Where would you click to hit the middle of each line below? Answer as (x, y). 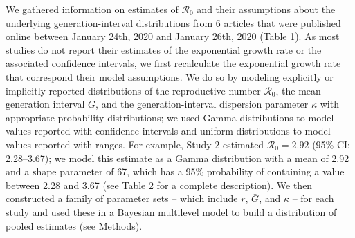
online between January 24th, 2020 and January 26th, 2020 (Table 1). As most (173, 36)
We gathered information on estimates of (92, 9)
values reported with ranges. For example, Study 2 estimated (135, 144)
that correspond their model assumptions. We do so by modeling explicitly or (170, 76)
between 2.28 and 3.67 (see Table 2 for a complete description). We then (159, 185)
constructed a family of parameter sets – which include (122, 198)
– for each (313, 198)
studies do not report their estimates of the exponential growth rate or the (164, 49)
